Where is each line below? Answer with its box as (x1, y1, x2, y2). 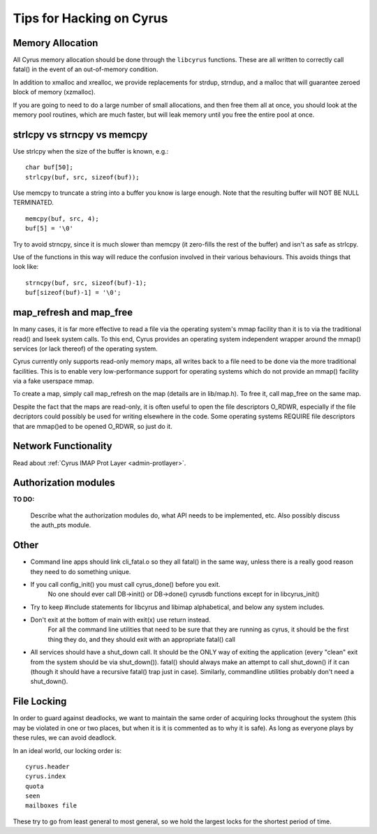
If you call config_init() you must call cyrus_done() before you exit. (30, 580, 221, 588)
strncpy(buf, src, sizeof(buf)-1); (25, 279, 147, 286)
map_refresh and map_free (13, 307, 133, 319)
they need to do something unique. (30, 567, 131, 576)
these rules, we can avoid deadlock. (13, 733, 117, 742)
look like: (13, 263, 39, 271)
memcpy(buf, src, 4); (25, 214, 99, 223)
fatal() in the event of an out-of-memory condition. (13, 65, 158, 73)
